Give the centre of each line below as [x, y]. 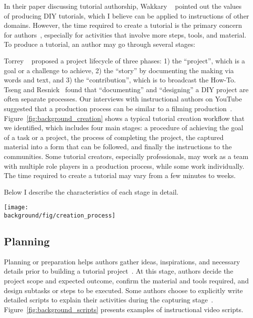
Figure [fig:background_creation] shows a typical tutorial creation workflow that [124, 118]
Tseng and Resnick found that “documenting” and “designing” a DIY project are [126, 89]
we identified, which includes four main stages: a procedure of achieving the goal [124, 128]
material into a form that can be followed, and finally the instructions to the [118, 147]
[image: [16, 208]
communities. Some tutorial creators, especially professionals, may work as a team [126, 156]
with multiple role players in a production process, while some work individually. [124, 166]
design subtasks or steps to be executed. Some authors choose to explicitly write [124, 290]
